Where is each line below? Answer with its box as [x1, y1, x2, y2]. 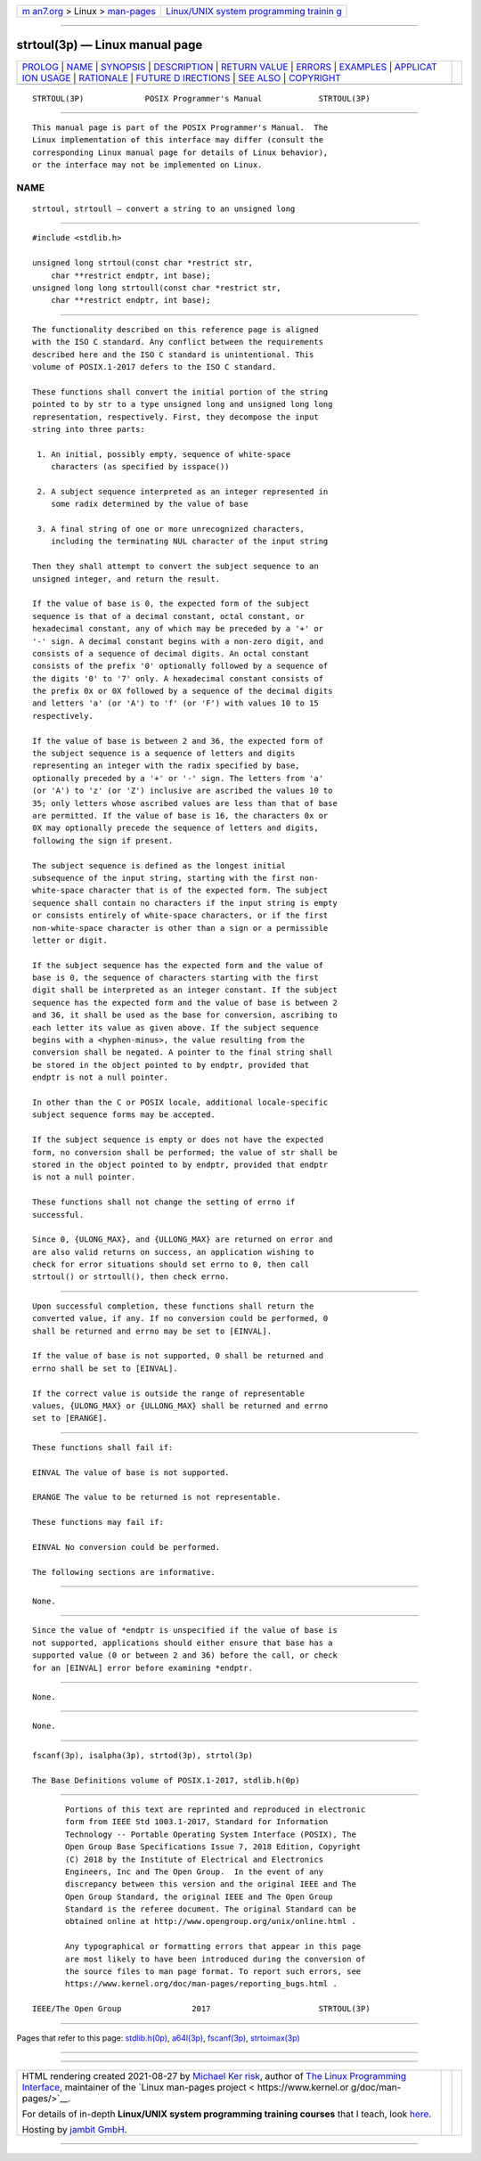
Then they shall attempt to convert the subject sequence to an [32, 561, 320, 572]
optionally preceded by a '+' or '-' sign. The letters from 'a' [32, 773, 324, 783]
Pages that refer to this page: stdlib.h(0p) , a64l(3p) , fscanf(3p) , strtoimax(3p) [16, 2032, 300, 2043]
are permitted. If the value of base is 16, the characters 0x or [32, 811, 329, 820]
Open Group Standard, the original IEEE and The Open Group [65, 1891, 333, 1902]
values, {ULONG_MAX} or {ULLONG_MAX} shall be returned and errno [32, 1400, 329, 1411]
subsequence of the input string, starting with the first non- [32, 873, 320, 883]
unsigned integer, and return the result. [32, 574, 221, 583]
